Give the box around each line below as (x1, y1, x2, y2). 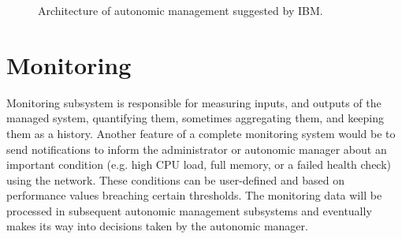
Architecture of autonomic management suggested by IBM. (38, 2, 323, 18)
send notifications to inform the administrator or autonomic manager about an (6, 140, 387, 157)
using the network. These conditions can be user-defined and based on (6, 171, 345, 188)
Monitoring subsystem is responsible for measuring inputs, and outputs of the (6, 94, 382, 110)
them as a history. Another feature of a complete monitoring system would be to (6, 125, 396, 141)
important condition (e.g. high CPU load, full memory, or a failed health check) (6, 156, 392, 173)
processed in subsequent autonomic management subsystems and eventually (6, 202, 372, 218)
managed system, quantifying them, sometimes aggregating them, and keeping (6, 110, 385, 126)
